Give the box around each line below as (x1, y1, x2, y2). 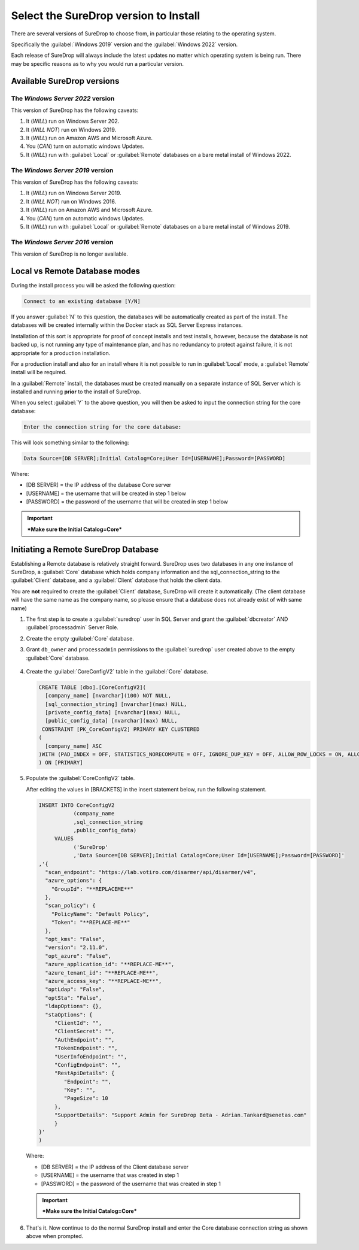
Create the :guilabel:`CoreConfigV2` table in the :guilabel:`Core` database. (26, 668, 209, 675)
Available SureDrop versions (11, 75, 120, 86)
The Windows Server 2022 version (11, 94, 115, 102)
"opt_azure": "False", (45, 952, 112, 959)
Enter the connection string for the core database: (23, 423, 182, 430)
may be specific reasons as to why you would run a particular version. (11, 60, 184, 67)
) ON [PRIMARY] (38, 759, 83, 766)
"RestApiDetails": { (54, 1070, 115, 1077)
